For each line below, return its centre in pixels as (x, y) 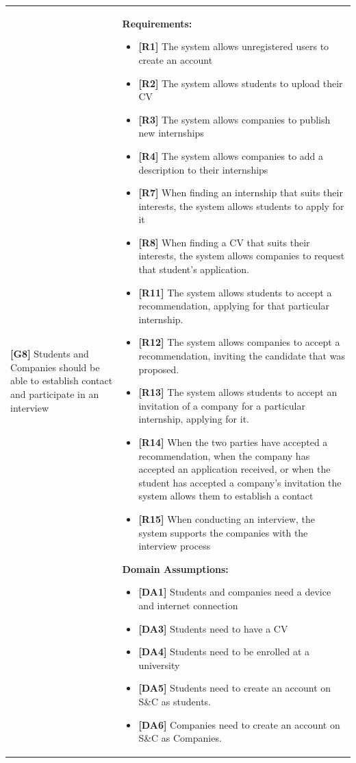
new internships (171, 133)
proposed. (159, 369)
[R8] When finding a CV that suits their (224, 242)
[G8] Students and (50, 354)
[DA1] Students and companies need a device (235, 592)
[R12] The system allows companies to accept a (239, 342)
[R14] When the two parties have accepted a (233, 442)
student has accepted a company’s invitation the (240, 482)
